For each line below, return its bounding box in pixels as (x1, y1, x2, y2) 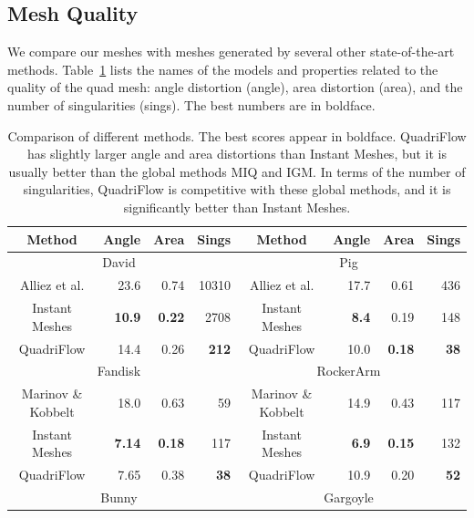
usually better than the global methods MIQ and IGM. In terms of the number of (8, 161, 466, 181)
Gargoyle (324, 487, 374, 506)
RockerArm (316, 361, 381, 380)
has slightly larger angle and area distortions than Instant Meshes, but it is (26, 144, 448, 163)
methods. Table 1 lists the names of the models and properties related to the (7, 59, 438, 78)
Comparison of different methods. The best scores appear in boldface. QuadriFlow (7, 126, 467, 145)
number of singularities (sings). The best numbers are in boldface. (7, 95, 376, 114)
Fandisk (97, 361, 141, 380)
